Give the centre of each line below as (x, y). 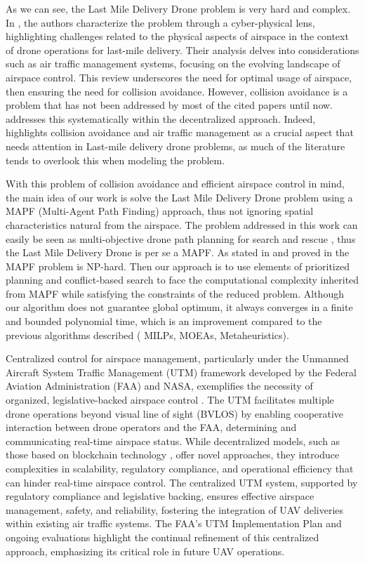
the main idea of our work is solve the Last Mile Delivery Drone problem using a (179, 197)
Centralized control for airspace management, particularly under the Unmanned (177, 358)
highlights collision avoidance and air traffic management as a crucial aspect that (180, 132)
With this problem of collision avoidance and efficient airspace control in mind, (175, 184)
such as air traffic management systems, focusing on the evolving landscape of (173, 64)
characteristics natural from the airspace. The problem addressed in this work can (182, 224)
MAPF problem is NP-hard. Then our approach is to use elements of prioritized (178, 266)
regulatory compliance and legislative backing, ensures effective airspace (160, 496)
